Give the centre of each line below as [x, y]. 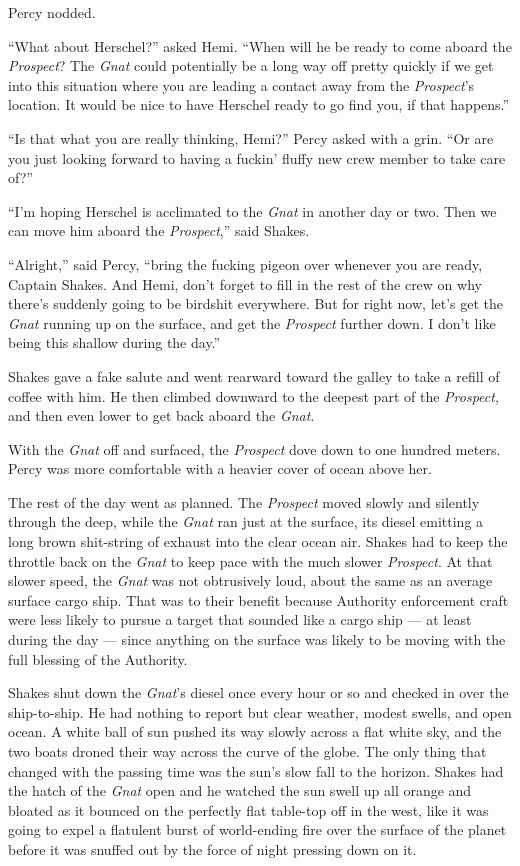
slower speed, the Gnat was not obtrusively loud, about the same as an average [250, 580]
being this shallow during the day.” [114, 342]
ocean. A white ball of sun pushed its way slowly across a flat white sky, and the [255, 731]
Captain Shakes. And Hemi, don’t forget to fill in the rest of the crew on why [245, 283]
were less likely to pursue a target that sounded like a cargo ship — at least [240, 619]
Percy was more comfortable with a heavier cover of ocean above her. [220, 468]
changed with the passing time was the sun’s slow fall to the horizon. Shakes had [256, 770]
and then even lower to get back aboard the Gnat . [161, 415]
